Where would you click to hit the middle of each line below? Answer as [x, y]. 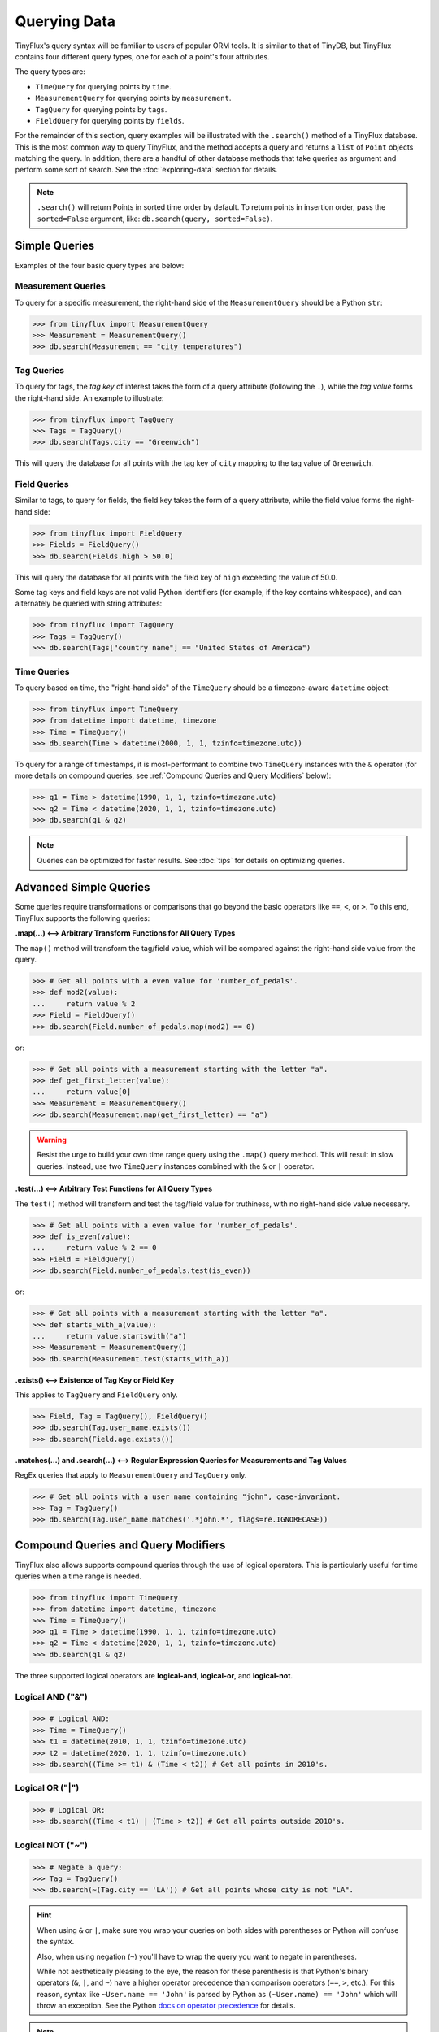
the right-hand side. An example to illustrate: [89, 397]
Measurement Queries [60, 286]
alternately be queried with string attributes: [89, 604]
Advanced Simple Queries [83, 887]
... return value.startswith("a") [109, 1336]
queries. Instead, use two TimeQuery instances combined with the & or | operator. [176, 1166]
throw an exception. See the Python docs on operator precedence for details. [166, 2006]
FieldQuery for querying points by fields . [110, 120]
